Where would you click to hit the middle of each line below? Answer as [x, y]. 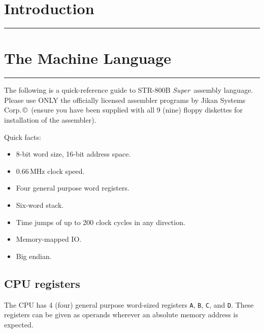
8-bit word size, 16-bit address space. [73, 154]
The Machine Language [88, 58]
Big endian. [34, 256]
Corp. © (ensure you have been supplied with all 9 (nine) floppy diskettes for [124, 110]
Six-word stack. [40, 205]
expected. [19, 324]
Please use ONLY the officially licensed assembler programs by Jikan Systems [125, 100]
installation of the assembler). [50, 120]
